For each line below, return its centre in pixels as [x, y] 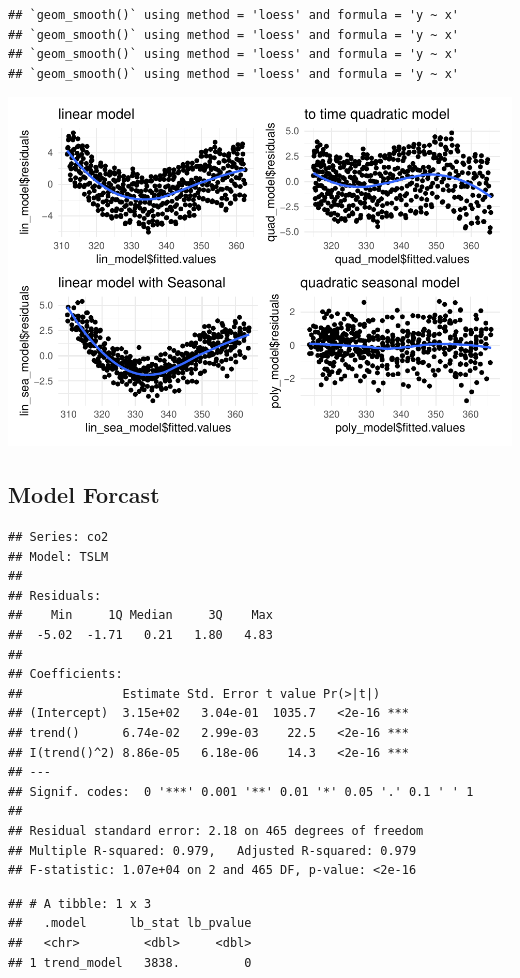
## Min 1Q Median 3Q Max [140, 615]
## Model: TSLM [58, 556]
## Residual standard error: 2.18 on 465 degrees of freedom [216, 831]
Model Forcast [84, 494]
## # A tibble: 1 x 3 [80, 903]
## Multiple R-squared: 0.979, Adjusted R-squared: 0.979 [212, 850]
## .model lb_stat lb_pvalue [130, 923]
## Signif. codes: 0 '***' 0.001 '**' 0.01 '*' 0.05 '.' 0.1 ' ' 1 [241, 791]
